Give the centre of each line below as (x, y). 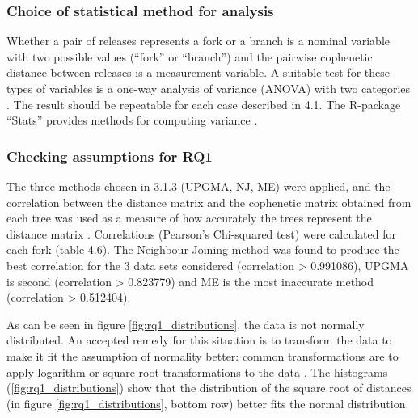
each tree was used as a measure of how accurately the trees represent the (189, 218)
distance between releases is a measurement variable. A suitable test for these (198, 72)
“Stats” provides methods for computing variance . (132, 120)
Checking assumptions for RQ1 (110, 156)
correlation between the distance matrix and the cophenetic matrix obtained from (209, 202)
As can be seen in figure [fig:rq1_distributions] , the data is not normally (186, 324)
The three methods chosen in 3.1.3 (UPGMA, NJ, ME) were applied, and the (198, 186)
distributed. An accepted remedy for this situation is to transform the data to (199, 340)
